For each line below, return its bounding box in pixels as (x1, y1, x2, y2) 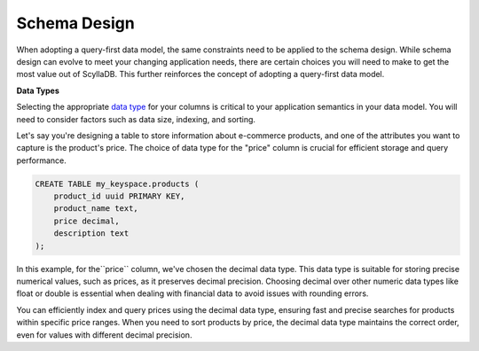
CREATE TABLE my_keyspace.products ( (35, 178, 200, 189)
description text (53, 229, 130, 238)
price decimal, (53, 215, 120, 226)
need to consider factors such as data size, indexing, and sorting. (16, 113, 256, 124)
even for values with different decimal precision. (16, 329, 192, 340)
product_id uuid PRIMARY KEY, (53, 191, 185, 201)
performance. (16, 155, 67, 166)
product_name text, (53, 204, 139, 214)
